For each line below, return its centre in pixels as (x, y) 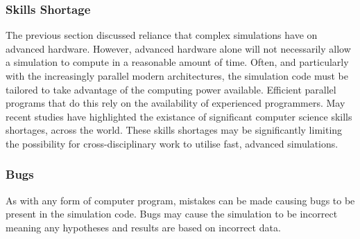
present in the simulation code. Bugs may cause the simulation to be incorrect (172, 214)
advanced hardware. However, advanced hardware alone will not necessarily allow (178, 48)
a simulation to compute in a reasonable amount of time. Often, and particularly (177, 62)
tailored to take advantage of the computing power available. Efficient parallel (171, 89)
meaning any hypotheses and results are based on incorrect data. (143, 227)
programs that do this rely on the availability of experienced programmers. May (175, 103)
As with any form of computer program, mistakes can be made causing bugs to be (180, 200)
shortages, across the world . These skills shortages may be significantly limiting (174, 130)
